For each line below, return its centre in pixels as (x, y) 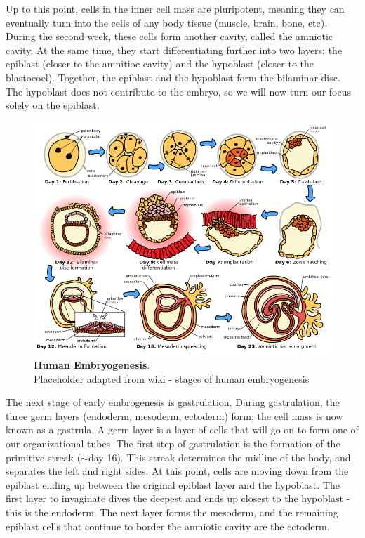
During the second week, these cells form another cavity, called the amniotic (170, 36)
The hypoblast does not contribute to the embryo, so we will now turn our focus (179, 91)
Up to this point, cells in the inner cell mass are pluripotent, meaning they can (175, 8)
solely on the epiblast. (53, 105)
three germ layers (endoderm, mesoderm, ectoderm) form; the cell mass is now (174, 415)
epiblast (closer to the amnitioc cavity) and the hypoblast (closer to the (160, 64)
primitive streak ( (44, 457)
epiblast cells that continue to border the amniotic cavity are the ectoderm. (168, 526)
